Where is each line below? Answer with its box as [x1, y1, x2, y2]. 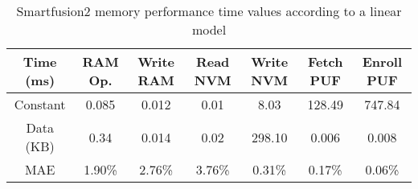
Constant [14, 95, 66, 113]
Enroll [362, 52, 403, 71]
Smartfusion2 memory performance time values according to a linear [16, 2, 402, 20]
